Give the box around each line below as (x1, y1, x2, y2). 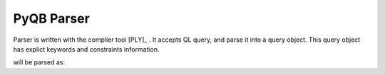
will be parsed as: (13, 58, 66, 67)
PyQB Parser (13, 11, 91, 26)
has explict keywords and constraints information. (13, 45, 160, 53)
